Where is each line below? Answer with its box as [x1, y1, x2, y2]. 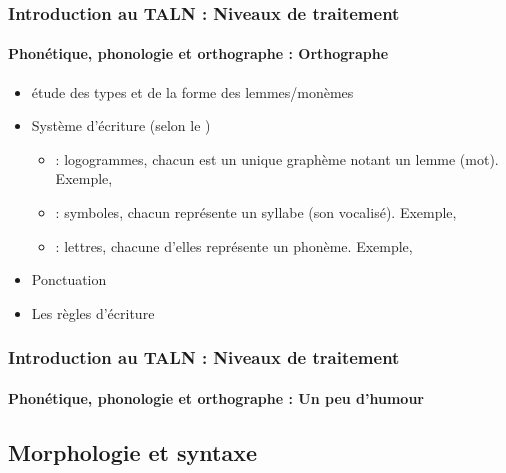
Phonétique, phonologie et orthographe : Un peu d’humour [8, 387, 424, 408]
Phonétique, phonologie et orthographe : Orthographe [8, 43, 389, 64]
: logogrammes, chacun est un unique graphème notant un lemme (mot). [55, 148, 499, 169]
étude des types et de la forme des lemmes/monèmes [31, 81, 354, 102]
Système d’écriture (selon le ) [31, 115, 211, 136]
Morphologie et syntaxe [8, 436, 257, 467]
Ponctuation [31, 269, 107, 290]
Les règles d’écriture [31, 302, 155, 323]
